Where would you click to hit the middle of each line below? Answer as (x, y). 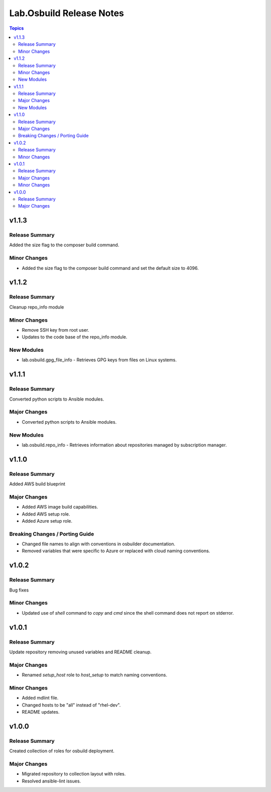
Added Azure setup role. (47, 521)
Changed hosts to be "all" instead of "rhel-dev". (71, 705)
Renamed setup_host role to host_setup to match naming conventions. (95, 675)
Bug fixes (19, 590)
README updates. (41, 712)
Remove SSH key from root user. (55, 330)
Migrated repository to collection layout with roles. (74, 774)
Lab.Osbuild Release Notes (67, 13)
